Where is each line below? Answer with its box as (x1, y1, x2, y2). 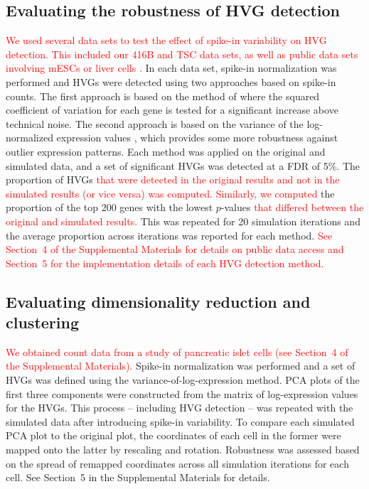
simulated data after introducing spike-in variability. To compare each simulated (6, 414, 355, 429)
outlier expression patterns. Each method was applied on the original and (6, 144, 326, 158)
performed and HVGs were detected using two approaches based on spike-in (6, 74, 336, 89)
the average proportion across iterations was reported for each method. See (6, 227, 333, 242)
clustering (6, 311, 79, 333)
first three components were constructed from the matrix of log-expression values (6, 386, 358, 401)
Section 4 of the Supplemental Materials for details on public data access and (6, 242, 344, 257)
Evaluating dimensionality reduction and (6, 290, 311, 312)
